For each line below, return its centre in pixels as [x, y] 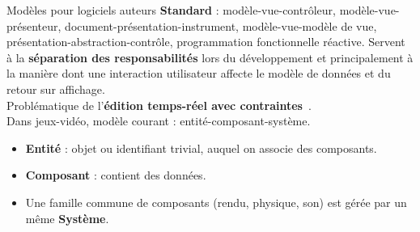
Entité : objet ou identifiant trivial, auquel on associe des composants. [201, 148]
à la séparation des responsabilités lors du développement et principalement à [210, 57]
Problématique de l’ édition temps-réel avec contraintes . [159, 105]
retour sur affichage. [56, 89]
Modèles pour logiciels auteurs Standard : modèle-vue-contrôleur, [171, 10]
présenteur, [34, 25]
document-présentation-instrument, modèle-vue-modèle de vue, [221, 25]
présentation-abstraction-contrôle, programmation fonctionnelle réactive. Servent [206, 42]
